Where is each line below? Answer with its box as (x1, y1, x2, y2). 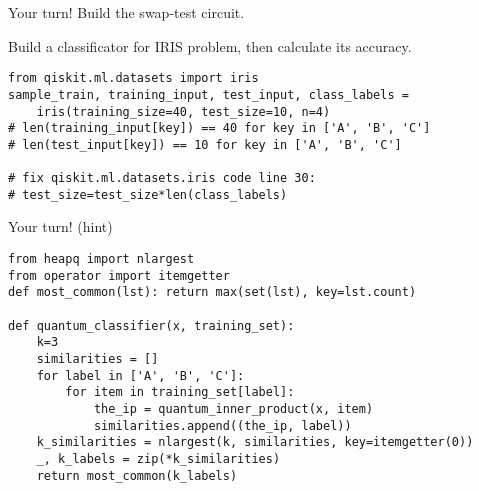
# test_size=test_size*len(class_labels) (8, 187, 288, 202)
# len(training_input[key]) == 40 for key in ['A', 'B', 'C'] (8, 121, 431, 136)
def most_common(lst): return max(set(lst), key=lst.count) (8, 285, 417, 300)
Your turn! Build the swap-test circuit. (8, 2, 245, 22)
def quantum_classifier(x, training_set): (8, 318, 295, 333)
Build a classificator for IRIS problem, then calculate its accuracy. (8, 35, 412, 56)
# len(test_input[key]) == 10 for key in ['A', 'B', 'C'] (8, 137, 402, 152)
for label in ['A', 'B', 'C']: (36, 368, 245, 383)
